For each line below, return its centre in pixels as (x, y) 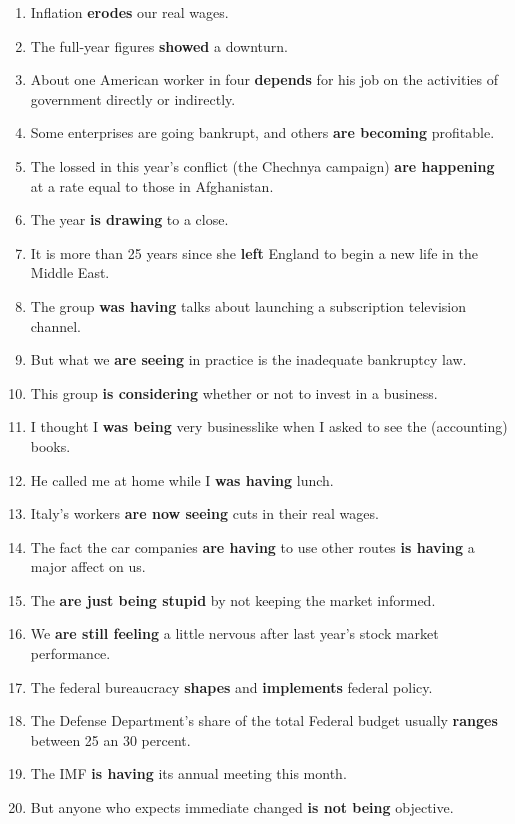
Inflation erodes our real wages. (129, 12)
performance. (70, 653)
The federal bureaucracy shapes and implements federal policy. (231, 686)
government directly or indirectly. (133, 98)
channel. (55, 325)
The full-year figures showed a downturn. (159, 45)
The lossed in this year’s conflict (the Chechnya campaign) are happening (262, 165)
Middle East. (70, 272)
